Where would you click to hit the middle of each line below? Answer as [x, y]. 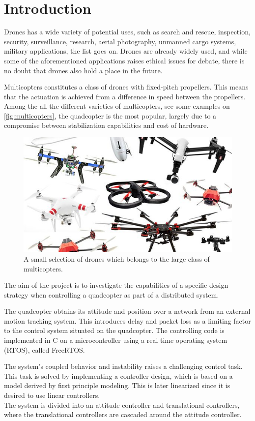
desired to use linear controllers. [52, 395]
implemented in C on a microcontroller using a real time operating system [116, 340]
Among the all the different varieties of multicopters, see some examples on [117, 106]
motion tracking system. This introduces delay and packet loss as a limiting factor [127, 320]
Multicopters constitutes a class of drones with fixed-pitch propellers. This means [126, 87]
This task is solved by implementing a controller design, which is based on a [118, 376]
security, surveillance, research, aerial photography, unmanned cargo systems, [120, 41]
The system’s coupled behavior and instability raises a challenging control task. [123, 366]
